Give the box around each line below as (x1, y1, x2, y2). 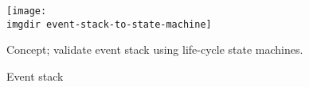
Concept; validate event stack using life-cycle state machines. (6, 41, 303, 58)
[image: (6, 6, 47, 17)
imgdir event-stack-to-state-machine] (6, 18, 212, 30)
